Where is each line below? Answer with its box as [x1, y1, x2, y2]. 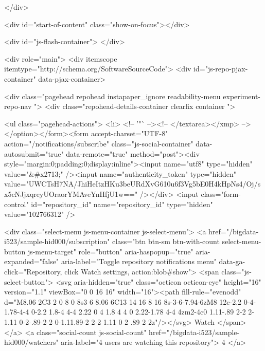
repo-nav [4, 101, 32, 112]
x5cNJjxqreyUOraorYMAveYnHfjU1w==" [4, 188, 138, 199]
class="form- [201, 188, 241, 199]
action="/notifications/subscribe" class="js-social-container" [4, 138, 193, 149]
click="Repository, [4, 266, 62, 277]
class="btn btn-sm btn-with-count [112, 236, 220, 247]
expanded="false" [4, 256, 59, 267]
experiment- [223, 90, 261, 101]
